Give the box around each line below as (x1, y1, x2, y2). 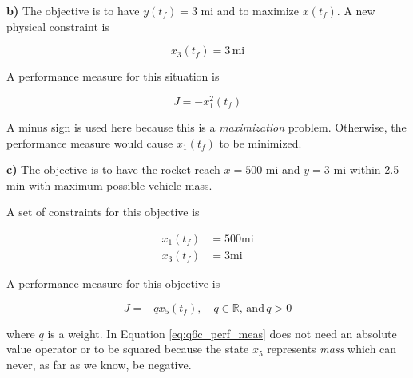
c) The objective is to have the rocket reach (6, 161, 220, 178)
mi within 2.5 (333, 161, 399, 178)
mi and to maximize (201, 2, 300, 18)
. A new (336, 2, 375, 18)
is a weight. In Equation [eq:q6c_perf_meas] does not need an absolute (47, 325, 397, 341)
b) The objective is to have (6, 2, 140, 18)
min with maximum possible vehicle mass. (6, 176, 212, 193)
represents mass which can (267, 341, 397, 357)
